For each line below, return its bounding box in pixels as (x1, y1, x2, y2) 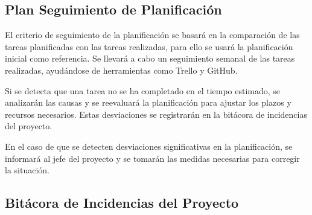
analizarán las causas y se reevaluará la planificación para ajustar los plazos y (5, 96, 291, 109)
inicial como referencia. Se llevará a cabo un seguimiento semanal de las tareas (5, 52, 295, 65)
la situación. (5, 164, 49, 176)
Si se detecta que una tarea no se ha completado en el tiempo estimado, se (5, 84, 281, 97)
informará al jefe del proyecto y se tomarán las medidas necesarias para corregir (5, 152, 300, 164)
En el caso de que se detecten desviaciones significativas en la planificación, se (5, 140, 293, 152)
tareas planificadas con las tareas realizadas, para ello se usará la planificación (5, 40, 293, 53)
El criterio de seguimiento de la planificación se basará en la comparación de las (5, 28, 300, 41)
